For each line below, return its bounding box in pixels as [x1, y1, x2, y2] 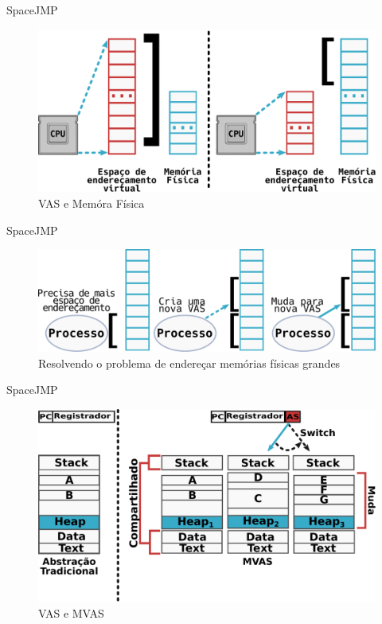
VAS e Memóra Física [38, 194, 145, 211]
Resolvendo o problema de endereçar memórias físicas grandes [38, 354, 341, 371]
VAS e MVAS [38, 605, 104, 622]
